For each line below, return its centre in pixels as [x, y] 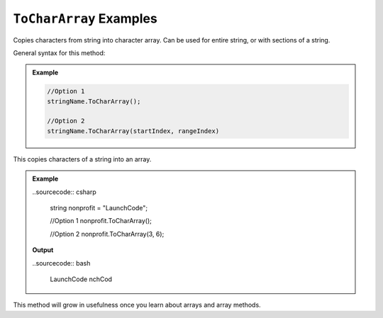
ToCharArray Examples [85, 18]
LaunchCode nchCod [81, 279]
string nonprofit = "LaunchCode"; [99, 208]
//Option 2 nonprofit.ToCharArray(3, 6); [107, 234]
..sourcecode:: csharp [65, 192]
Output [43, 250]
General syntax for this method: [59, 52]
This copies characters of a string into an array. [82, 159]
